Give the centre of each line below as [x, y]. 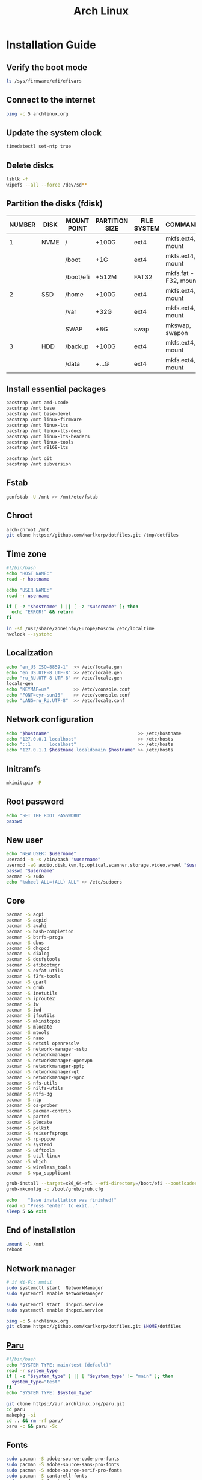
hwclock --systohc [29, 634]
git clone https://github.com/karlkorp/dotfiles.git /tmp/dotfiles [93, 535]
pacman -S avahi [26, 926]
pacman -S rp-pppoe [31, 1139]
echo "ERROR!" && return [43, 612]
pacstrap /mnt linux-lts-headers [48, 436]
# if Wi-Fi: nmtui [29, 1283]
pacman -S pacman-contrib [38, 1111]
